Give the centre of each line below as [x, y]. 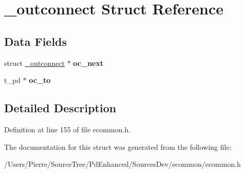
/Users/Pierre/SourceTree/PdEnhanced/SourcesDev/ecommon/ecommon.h [122, 164]
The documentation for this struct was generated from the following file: [118, 146]
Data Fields [36, 41]
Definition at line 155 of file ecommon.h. [67, 129]
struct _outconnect [34, 63]
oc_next [88, 63]
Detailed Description [60, 108]
